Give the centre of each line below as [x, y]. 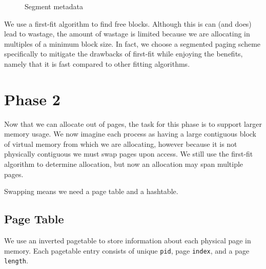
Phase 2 [32, 99]
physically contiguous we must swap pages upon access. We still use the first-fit [129, 154]
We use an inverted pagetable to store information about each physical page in [128, 241]
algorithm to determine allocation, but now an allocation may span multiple [124, 164]
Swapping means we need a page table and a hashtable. [91, 191]
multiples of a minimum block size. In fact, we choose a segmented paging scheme [132, 43]
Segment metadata [54, 6]
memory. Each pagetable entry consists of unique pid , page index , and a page [127, 250]
